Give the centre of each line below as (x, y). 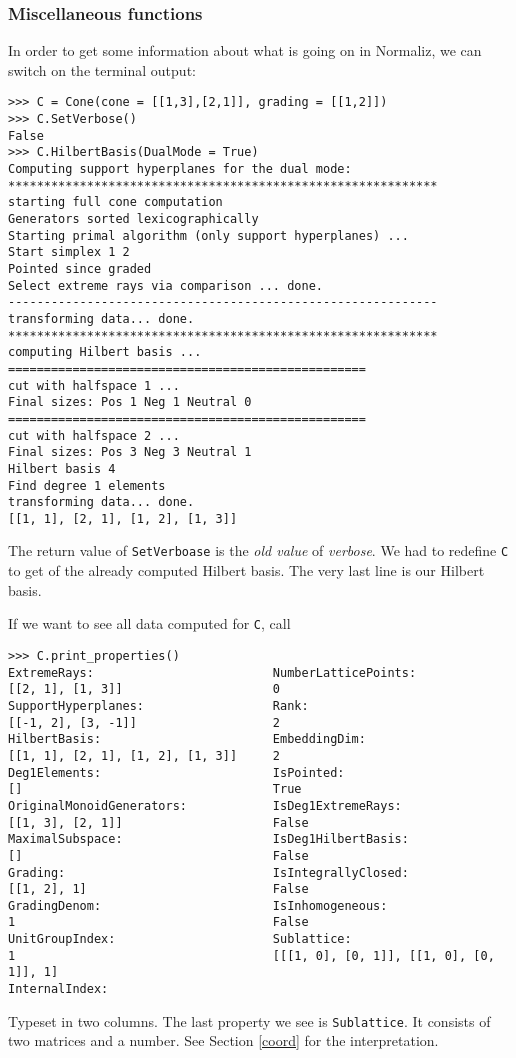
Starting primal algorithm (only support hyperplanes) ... (208, 235)
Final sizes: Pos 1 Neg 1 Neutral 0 (130, 402)
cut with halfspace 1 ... (94, 385)
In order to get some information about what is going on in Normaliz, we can (245, 50)
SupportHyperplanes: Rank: (158, 705)
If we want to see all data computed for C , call (149, 623)
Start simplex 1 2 (69, 252)
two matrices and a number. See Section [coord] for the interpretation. (223, 1040)
